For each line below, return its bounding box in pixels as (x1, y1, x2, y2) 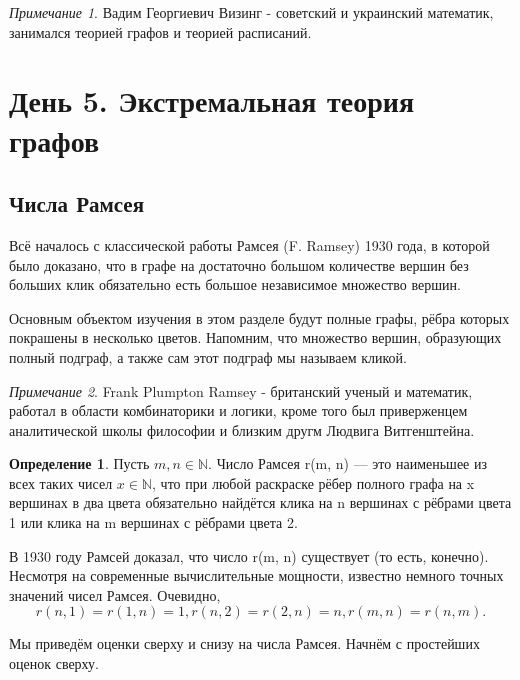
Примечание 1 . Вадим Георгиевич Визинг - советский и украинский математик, (9, 2, 494, 22)
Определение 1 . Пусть (9, 453, 150, 474)
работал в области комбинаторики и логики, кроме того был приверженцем (9, 400, 468, 421)
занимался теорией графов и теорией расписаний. (9, 21, 312, 42)
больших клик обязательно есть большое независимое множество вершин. (9, 274, 461, 295)
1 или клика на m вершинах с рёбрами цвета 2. (9, 512, 298, 533)
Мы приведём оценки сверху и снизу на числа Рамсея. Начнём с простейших (9, 633, 480, 654)
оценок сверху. (9, 653, 99, 674)
